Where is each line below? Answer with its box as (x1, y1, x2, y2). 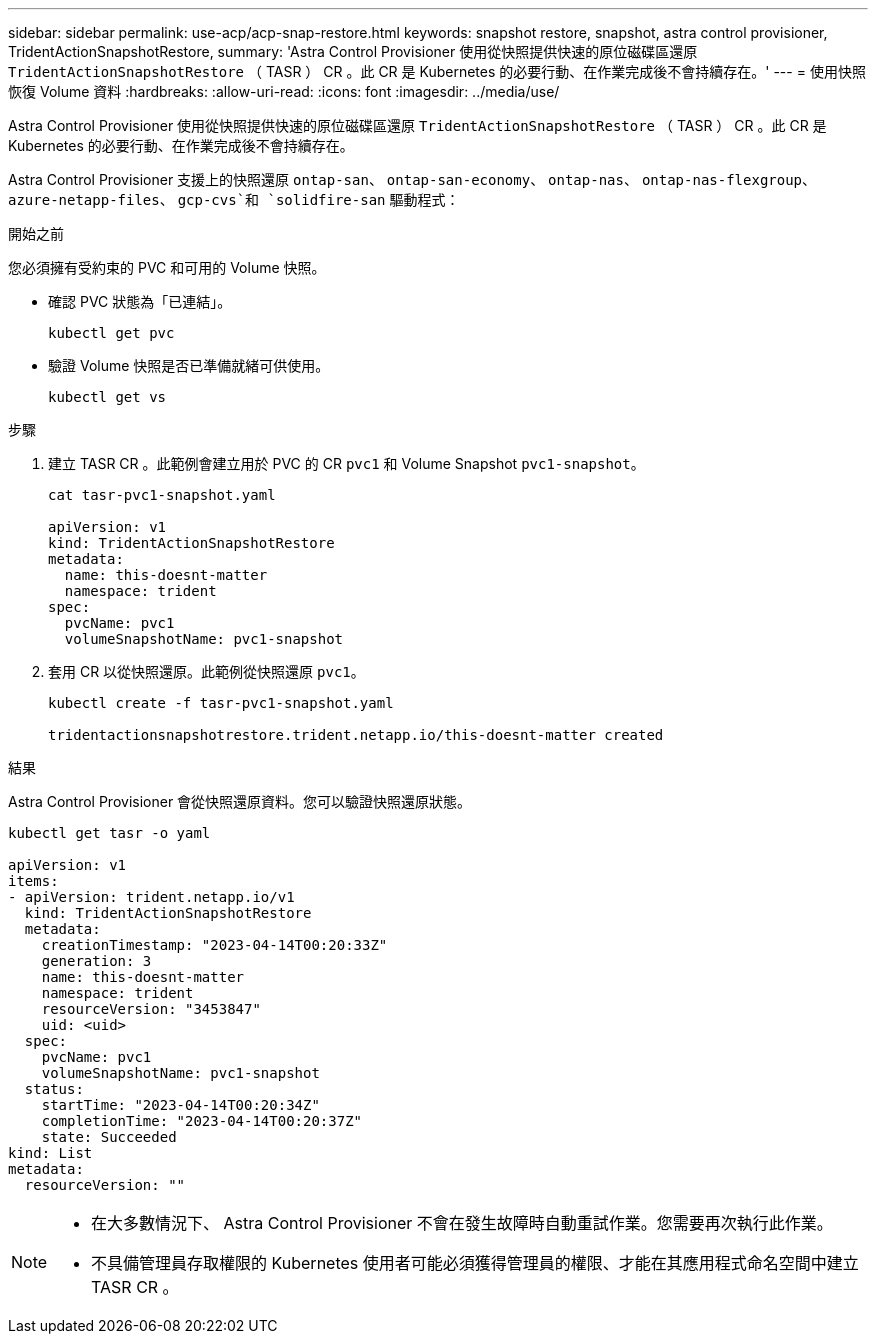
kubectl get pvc (48, 325, 175, 341)
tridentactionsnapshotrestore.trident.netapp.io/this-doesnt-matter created (48, 727, 664, 743)
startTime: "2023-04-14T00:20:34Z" (41, 1097, 320, 1113)
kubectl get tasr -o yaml (8, 825, 211, 841)
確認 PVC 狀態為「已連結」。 (48, 293, 232, 310)
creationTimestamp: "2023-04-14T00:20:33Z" (41, 937, 388, 953)
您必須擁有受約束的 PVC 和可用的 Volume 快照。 (8, 259, 326, 276)
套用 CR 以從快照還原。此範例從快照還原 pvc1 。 (48, 663, 365, 680)
